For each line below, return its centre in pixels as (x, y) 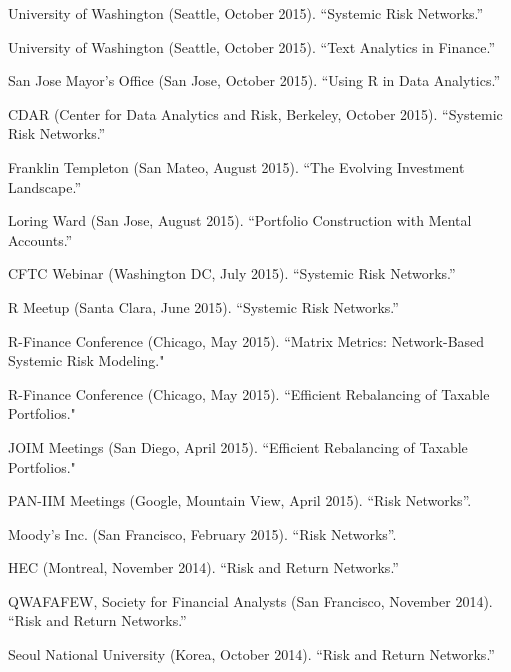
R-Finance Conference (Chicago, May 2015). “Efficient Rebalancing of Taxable (249, 393)
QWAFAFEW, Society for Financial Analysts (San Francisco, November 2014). (250, 600)
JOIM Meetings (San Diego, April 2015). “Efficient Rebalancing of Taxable (238, 446)
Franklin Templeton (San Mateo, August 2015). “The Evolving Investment (236, 166)
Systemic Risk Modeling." (86, 360)
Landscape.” (44, 186)
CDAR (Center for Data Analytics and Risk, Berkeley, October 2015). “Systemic (255, 113)
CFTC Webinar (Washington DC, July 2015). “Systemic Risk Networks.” (232, 273)
